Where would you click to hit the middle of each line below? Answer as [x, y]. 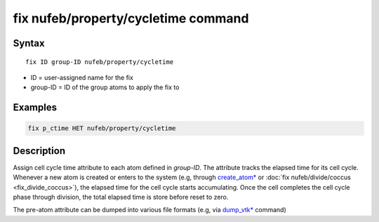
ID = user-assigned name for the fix [82, 77]
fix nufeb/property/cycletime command [131, 18]
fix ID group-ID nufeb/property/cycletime [100, 62]
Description [39, 151]
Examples [35, 108]
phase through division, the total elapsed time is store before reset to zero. [121, 197]
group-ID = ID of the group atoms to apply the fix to [105, 87]
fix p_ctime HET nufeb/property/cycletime [102, 129]
